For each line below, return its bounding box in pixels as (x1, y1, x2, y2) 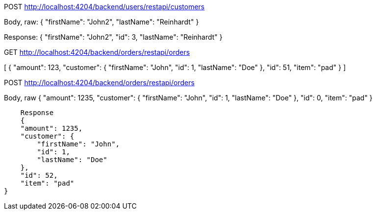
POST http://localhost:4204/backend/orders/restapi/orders (4, 78, 195, 87)
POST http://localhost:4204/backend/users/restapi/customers (4, 2, 205, 11)
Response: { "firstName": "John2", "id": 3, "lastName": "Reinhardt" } (4, 33, 223, 41)
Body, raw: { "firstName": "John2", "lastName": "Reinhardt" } (4, 18, 199, 26)
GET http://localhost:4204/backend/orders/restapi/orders (4, 48, 190, 56)
